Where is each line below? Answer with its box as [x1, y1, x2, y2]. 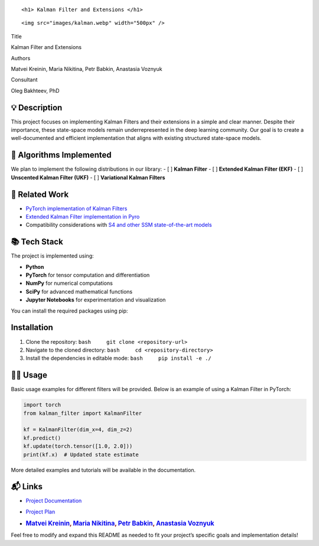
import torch [23, 402, 61, 408]
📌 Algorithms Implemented [11, 150, 112, 160]
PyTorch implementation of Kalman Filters [25, 204, 128, 212]
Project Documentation [25, 497, 82, 505]
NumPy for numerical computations [25, 279, 113, 287]
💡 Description [11, 102, 63, 112]
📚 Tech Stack [11, 237, 63, 247]
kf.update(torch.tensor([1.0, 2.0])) [23, 443, 133, 450]
